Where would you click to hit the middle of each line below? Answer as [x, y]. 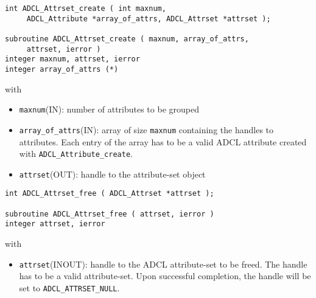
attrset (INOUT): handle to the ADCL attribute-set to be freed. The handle [163, 264]
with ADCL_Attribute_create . [76, 154]
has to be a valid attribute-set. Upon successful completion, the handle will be [165, 276]
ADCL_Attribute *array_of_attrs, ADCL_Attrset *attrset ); [149, 19]
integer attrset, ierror [55, 224]
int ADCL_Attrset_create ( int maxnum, [86, 9]
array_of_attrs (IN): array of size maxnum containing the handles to [146, 129]
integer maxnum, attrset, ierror [72, 59]
